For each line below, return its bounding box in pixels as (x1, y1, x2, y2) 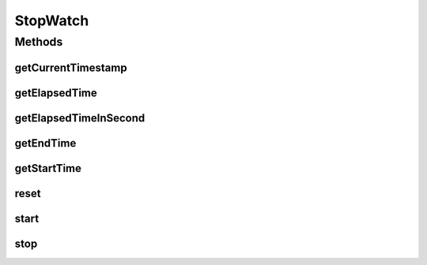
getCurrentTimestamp (14, 61, 127, 74)
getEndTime (14, 136, 77, 150)
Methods (14, 35, 63, 49)
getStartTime (14, 162, 82, 175)
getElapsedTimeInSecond (14, 111, 145, 125)
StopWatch (14, 12, 89, 29)
